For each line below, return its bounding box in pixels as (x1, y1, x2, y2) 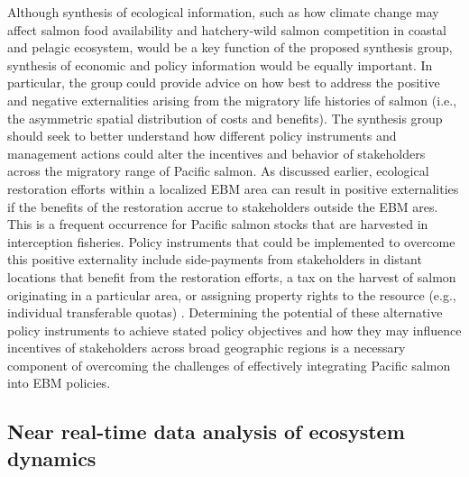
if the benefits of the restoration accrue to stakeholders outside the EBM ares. (7, 197, 438, 216)
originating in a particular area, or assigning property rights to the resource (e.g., (7, 285, 456, 304)
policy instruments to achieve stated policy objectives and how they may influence (7, 320, 462, 339)
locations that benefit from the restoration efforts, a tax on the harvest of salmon (7, 267, 456, 286)
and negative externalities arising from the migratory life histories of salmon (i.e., (7, 90, 457, 109)
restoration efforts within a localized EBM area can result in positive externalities (7, 179, 459, 197)
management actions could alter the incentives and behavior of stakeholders (7, 143, 426, 162)
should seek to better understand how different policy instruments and (7, 126, 397, 145)
